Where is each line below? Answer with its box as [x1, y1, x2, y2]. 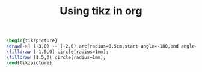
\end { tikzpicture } [6, 60, 52, 66]
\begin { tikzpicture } [6, 37, 58, 44]
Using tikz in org [60, 4, 142, 18]
